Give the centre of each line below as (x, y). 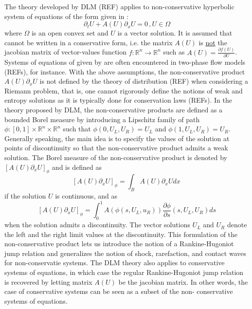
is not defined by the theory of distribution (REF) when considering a (144, 81)
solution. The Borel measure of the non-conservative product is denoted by (116, 157)
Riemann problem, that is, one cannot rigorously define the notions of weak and (124, 90)
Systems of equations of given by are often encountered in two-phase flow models (125, 62)
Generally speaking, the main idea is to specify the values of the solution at (117, 138)
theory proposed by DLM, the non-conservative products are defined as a (114, 110)
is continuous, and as (86, 196)
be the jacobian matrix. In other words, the (183, 282)
